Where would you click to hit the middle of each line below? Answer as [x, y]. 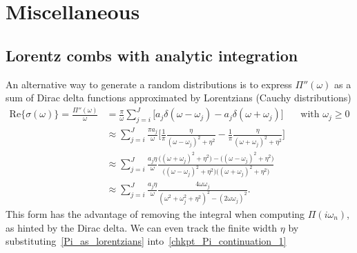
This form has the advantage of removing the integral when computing [155, 214]
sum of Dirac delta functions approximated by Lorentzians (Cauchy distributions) [178, 98]
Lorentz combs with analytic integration [152, 55]
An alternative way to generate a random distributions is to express [149, 84]
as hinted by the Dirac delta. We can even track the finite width [142, 227]
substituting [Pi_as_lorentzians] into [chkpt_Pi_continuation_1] [146, 241]
